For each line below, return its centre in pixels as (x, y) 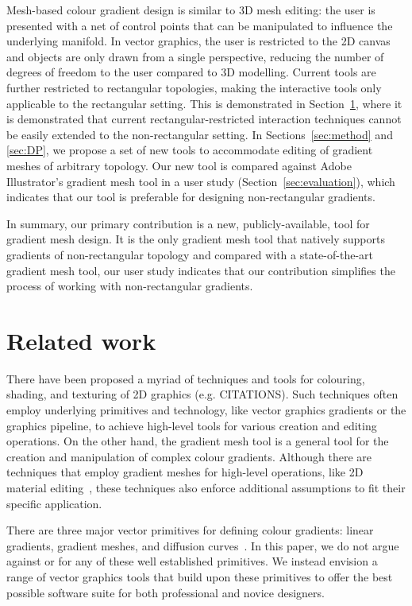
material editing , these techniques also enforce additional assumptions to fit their (206, 487)
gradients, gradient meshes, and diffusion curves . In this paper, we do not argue (203, 545)
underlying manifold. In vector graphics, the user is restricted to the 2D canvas (198, 41)
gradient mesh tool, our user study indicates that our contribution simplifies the (201, 270)
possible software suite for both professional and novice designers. (166, 592)
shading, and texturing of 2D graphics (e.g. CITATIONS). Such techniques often (202, 394)
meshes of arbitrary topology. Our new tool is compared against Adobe (179, 165)
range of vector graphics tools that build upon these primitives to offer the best (200, 576)
